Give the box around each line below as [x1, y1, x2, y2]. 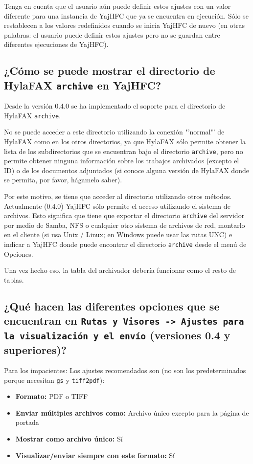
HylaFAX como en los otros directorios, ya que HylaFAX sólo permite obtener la [4, 136, 246, 146]
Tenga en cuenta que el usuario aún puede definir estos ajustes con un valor [4, 1, 231, 11]
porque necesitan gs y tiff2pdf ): [4, 375, 105, 385]
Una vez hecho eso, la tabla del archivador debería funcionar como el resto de [4, 265, 236, 275]
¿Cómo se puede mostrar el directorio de [4, 63, 215, 78]
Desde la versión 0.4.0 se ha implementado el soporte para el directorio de [4, 101, 226, 111]
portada [15, 417, 39, 427]
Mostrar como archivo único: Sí [15, 434, 123, 444]
